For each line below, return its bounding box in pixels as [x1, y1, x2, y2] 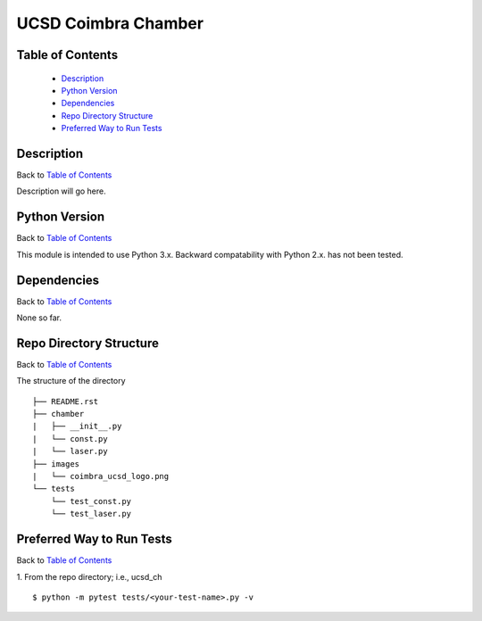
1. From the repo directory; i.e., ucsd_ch [16, 571, 162, 582]
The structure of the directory [16, 376, 126, 386]
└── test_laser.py [50, 509, 132, 519]
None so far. [16, 312, 62, 323]
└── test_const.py [50, 496, 132, 506]
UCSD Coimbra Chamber [16, 13, 204, 33]
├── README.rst [32, 396, 99, 406]
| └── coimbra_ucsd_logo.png [32, 471, 170, 482]
